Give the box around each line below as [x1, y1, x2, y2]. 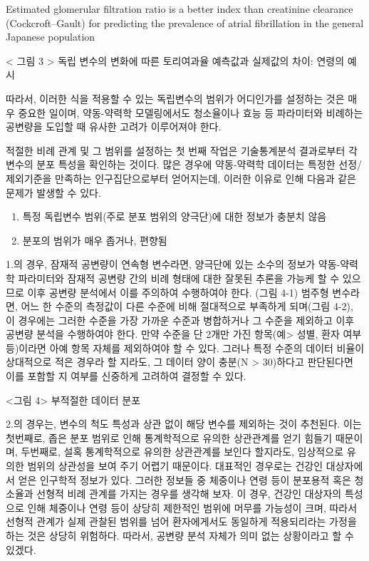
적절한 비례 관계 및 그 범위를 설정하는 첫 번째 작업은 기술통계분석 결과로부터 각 [6, 143, 358, 158]
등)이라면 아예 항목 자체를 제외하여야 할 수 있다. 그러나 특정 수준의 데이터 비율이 [6, 340, 365, 355]
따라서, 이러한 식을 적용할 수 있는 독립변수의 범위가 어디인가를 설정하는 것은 [6, 91, 345, 105]
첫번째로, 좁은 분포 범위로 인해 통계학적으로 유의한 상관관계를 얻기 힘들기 [6, 430, 333, 445]
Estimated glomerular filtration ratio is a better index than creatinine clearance [6, 1, 353, 16]
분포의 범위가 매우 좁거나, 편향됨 [22, 232, 167, 247]
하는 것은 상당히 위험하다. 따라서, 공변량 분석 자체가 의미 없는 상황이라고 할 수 [6, 528, 354, 542]
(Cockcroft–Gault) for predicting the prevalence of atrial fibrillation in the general [6, 15, 364, 30]
